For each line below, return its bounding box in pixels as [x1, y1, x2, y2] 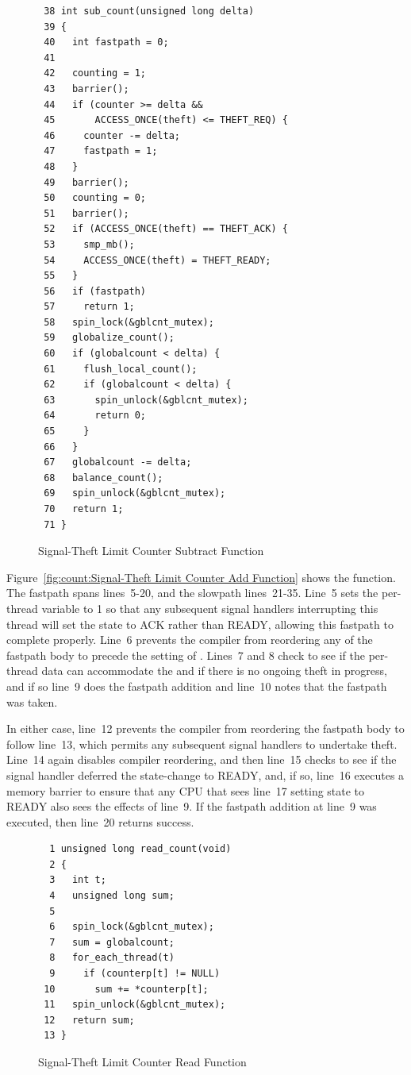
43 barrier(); [44, 83, 129, 94]
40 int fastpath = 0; [44, 37, 169, 48]
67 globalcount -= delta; [44, 457, 192, 468]
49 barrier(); [44, 176, 129, 188]
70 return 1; [44, 503, 124, 514]
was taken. [6, 693, 58, 710]
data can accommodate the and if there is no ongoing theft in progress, [41, 662, 387, 679]
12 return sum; [44, 1014, 135, 1026]
